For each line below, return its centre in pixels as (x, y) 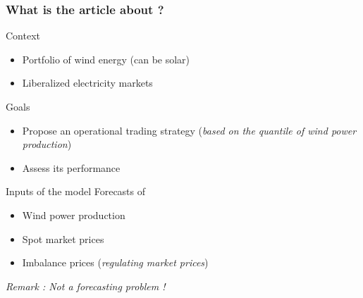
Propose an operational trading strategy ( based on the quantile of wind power (189, 130)
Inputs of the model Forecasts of (76, 191)
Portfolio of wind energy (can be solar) (106, 59)
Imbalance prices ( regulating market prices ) (115, 262)
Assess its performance (71, 167)
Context (23, 36)
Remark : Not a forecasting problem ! (86, 286)
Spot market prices (63, 238)
